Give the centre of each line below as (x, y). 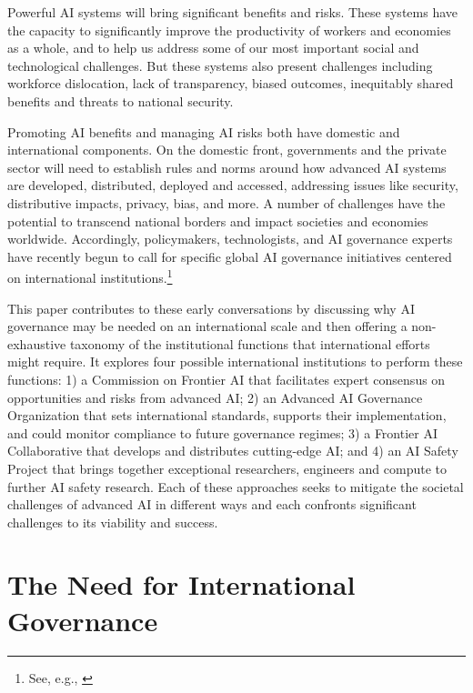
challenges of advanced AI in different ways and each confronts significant (212, 504)
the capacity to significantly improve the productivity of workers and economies (229, 30)
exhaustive (37, 343)
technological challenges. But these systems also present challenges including (220, 65)
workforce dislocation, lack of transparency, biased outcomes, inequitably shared (231, 83)
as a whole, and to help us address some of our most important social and (213, 48)
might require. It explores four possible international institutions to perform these (235, 362)
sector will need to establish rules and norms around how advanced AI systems (227, 167)
